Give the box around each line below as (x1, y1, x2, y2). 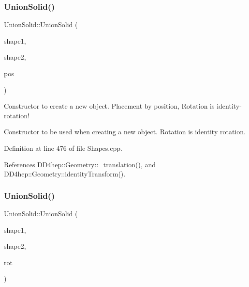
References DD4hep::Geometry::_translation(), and (4, 159, 156, 169)
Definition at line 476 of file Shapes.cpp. (4, 143, 122, 153)
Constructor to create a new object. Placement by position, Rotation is (4, 101, 215, 111)
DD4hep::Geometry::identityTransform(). (4, 169, 126, 179)
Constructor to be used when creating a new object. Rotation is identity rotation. (4, 127, 246, 137)
